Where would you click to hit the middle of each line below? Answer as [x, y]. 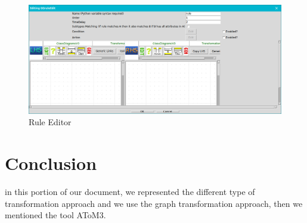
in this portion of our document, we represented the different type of [130, 191]
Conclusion [51, 162]
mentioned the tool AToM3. [55, 215]
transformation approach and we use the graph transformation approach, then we [154, 203]
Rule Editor [50, 122]
